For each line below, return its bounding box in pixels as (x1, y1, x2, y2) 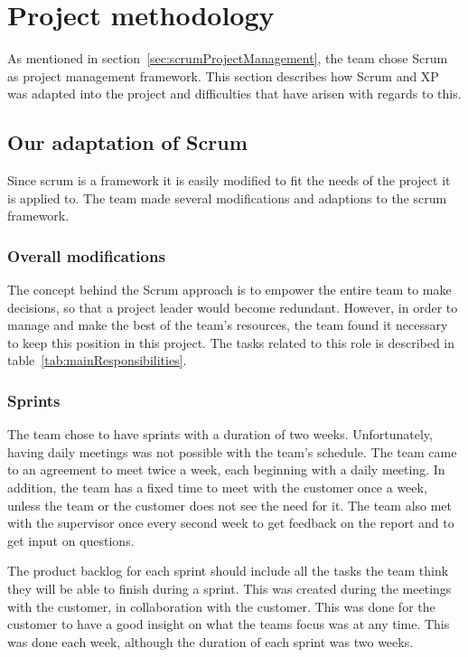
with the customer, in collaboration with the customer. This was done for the (7, 596, 435, 615)
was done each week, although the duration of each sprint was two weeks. (7, 632, 414, 651)
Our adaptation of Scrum (7, 128, 248, 156)
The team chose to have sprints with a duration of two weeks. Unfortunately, (7, 425, 433, 444)
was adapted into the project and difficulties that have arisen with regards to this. (7, 84, 462, 103)
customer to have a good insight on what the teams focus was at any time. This (7, 615, 450, 634)
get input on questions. (7, 530, 135, 549)
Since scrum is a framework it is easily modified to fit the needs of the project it (7, 171, 451, 190)
